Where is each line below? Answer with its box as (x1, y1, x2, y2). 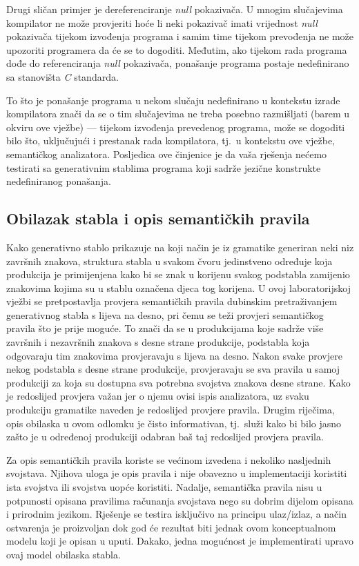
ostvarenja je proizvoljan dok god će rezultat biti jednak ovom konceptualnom (6, 520, 336, 534)
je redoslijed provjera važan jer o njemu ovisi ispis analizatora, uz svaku (6, 389, 309, 403)
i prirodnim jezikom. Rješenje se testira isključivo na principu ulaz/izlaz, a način (6, 507, 347, 521)
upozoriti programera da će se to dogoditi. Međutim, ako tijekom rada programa (6, 42, 347, 57)
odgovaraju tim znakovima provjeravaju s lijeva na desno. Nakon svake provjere (6, 348, 342, 362)
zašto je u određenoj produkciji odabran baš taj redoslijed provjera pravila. (6, 429, 324, 444)
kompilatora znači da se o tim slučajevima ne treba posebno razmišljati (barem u (6, 106, 350, 121)
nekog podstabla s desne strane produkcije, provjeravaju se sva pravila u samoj (6, 362, 340, 376)
